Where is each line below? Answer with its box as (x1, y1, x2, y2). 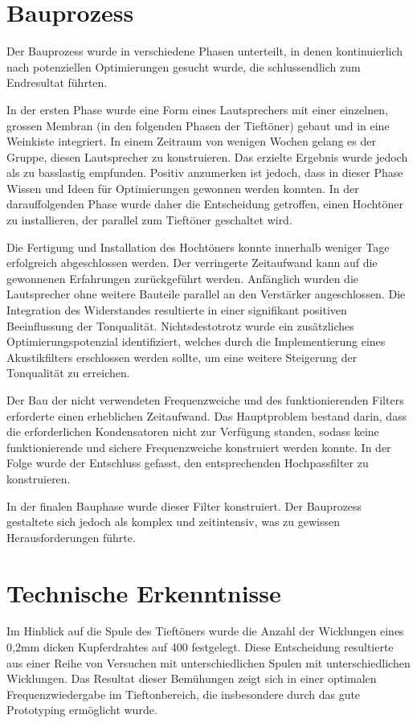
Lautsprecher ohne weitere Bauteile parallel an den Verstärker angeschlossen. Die (6, 286, 406, 302)
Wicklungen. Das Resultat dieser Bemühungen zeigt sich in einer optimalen (6, 670, 377, 687)
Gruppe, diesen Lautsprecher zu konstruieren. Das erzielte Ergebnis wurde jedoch (6, 148, 408, 165)
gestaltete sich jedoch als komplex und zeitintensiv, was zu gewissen (6, 513, 341, 530)
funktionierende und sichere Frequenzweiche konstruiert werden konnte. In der (6, 438, 391, 455)
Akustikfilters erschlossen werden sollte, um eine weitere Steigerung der (6, 348, 358, 365)
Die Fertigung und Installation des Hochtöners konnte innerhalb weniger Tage (6, 238, 390, 255)
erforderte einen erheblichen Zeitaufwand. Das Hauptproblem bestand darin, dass (6, 407, 407, 424)
